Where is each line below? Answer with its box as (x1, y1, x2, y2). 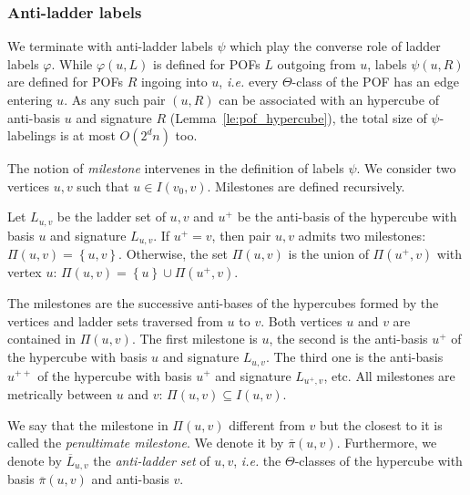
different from (229, 415, 305, 434)
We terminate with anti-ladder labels (7, 36, 213, 56)
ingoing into (140, 72, 208, 91)
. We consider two (356, 159, 456, 178)
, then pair (211, 225, 271, 244)
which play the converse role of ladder (230, 36, 441, 56)
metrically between (7, 384, 113, 403)
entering (7, 90, 53, 108)
